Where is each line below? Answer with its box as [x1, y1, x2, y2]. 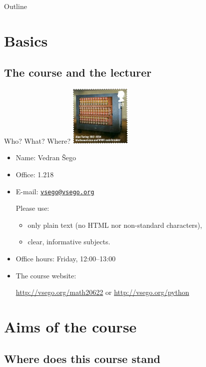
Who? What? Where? [4, 135, 71, 146]
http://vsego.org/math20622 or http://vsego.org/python [15, 287, 189, 297]
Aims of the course [4, 316, 137, 336]
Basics [4, 30, 48, 51]
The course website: [15, 270, 76, 280]
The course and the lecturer [4, 65, 151, 80]
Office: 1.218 [15, 169, 54, 179]
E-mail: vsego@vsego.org [15, 186, 94, 196]
